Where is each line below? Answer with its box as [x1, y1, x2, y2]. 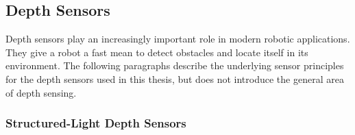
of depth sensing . [5, 85, 77, 99]
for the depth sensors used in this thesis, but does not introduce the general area [5, 71, 344, 86]
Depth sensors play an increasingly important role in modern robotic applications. [5, 32, 350, 46]
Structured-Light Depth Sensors [5, 114, 186, 132]
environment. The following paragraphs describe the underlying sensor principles [5, 58, 344, 73]
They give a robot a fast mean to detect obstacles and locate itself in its [5, 45, 308, 59]
